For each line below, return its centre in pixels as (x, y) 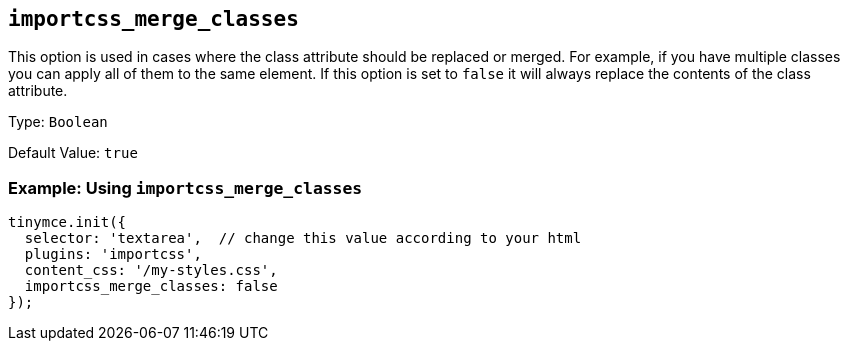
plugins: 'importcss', (113, 254)
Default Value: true (73, 153)
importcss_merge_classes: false (151, 286)
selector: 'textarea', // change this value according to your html (303, 238)
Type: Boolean (58, 122)
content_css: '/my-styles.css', (151, 270)
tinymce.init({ (67, 222)
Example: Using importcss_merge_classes (185, 187)
